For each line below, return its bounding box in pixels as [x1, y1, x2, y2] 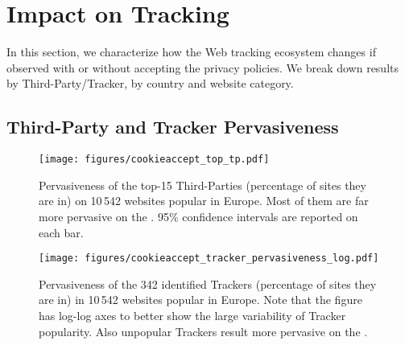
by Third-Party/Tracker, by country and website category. [6, 75, 294, 92]
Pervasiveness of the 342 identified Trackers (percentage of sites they [39, 275, 377, 292]
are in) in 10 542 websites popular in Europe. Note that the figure [39, 291, 362, 308]
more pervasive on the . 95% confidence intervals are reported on [39, 207, 358, 224]
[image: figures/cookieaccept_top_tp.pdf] [39, 154, 270, 166]
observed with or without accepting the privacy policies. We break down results [6, 59, 399, 76]
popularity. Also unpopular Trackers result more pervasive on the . [39, 322, 368, 339]
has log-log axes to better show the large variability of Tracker [39, 306, 346, 323]
